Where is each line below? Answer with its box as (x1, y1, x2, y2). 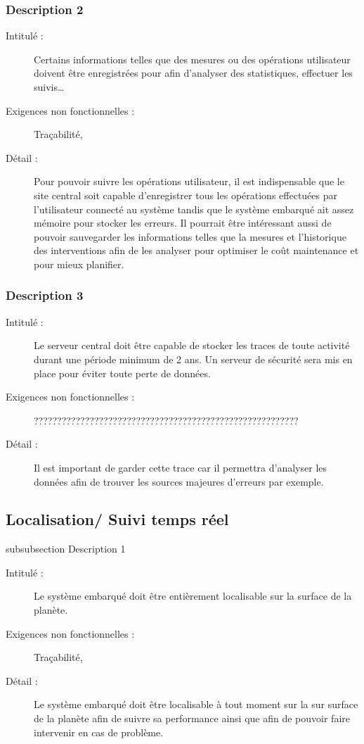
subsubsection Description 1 (6, 541, 126, 556)
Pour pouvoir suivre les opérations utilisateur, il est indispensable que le (34, 174, 344, 189)
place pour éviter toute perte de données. (34, 365, 211, 380)
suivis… (34, 80, 65, 94)
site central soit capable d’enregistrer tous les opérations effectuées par (34, 187, 337, 202)
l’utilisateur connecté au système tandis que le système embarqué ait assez (34, 201, 354, 216)
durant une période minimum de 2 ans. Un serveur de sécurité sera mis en (34, 351, 353, 366)
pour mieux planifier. (34, 256, 124, 271)
